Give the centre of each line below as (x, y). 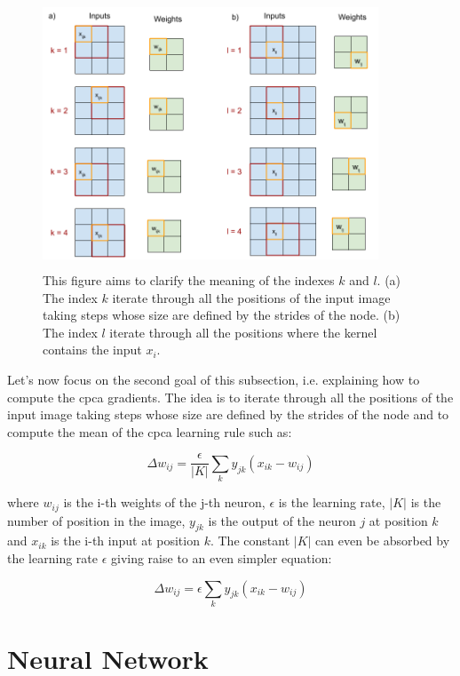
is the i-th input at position (125, 541)
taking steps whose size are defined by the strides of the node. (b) (222, 315)
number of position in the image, (96, 520)
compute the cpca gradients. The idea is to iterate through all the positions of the (230, 397)
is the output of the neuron (282, 520)
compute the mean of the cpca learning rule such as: (150, 431)
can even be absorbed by (383, 541)
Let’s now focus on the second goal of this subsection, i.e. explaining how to (214, 379)
